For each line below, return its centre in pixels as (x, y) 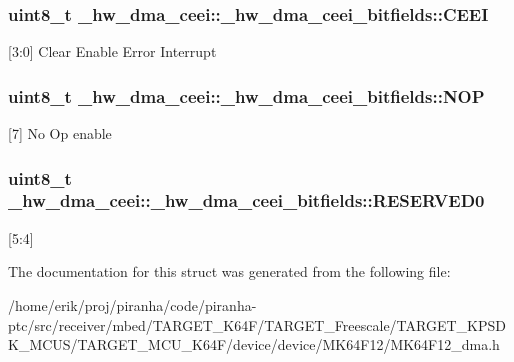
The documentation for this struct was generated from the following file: (229, 271)
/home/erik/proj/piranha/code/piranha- (132, 304)
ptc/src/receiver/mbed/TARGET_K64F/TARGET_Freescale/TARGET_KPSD (257, 324)
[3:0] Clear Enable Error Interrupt (112, 51)
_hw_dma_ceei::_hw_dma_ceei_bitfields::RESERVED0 (246, 200)
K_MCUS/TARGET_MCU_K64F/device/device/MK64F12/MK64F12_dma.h (254, 344)
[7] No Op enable (60, 133)
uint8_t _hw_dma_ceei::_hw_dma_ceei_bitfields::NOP (246, 95)
